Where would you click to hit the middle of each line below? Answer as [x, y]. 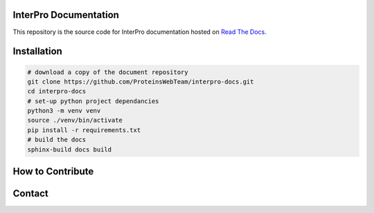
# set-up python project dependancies [93, 101]
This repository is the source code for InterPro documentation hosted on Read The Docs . [140, 32]
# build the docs [57, 140]
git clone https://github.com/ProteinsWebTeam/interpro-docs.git [141, 82]
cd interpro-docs [57, 91]
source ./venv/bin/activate [75, 120]
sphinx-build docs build [70, 149]
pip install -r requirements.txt [84, 130]
